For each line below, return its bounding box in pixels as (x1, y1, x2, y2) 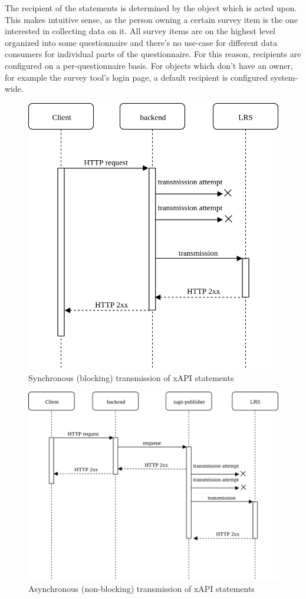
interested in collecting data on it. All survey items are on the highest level (5, 25, 275, 37)
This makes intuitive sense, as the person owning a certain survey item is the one (5, 13, 298, 25)
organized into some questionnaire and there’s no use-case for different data (5, 36, 278, 48)
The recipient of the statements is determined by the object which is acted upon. (5, 2, 297, 14)
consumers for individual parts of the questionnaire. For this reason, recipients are (5, 48, 301, 60)
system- (270, 71, 298, 83)
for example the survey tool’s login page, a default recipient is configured (5, 71, 268, 83)
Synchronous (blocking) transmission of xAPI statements (28, 371, 234, 383)
